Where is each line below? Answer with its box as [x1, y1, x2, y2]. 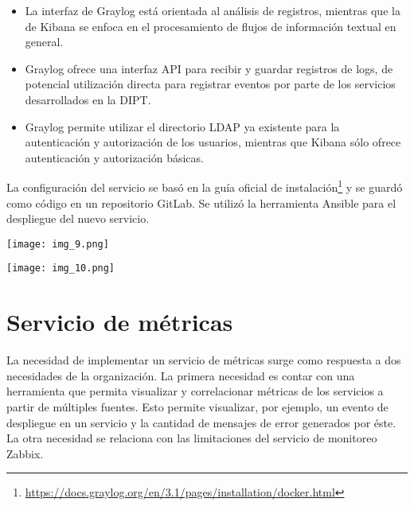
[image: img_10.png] [6, 263, 115, 274]
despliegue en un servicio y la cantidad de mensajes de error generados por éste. [6, 414, 396, 430]
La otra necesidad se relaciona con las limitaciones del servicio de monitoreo [6, 430, 377, 446]
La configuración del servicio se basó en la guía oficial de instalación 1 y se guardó [6, 177, 403, 195]
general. [25, 33, 64, 50]
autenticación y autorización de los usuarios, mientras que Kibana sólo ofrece [25, 134, 401, 150]
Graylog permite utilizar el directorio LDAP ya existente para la [25, 118, 340, 134]
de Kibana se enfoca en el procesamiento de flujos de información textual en [25, 18, 396, 34]
